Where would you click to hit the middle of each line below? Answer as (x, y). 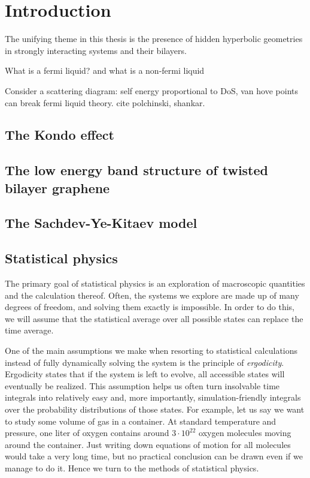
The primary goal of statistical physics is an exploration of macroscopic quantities (155, 283)
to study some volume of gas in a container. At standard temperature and (141, 421)
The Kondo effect (60, 135)
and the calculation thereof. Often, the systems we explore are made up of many (152, 295)
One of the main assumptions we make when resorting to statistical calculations (151, 350)
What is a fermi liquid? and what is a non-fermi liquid (105, 70)
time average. (29, 330)
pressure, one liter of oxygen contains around (87, 433)
